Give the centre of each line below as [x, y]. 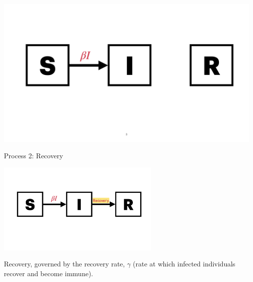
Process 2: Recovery [34, 156]
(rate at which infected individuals [184, 264]
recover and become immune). [49, 273]
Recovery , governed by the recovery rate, [64, 264]
